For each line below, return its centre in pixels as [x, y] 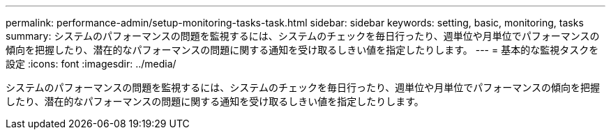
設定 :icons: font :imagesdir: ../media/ [91, 64]
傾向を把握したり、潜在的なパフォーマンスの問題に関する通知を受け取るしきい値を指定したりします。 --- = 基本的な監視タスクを [302, 50]
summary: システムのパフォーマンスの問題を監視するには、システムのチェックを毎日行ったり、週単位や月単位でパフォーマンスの [303, 36]
